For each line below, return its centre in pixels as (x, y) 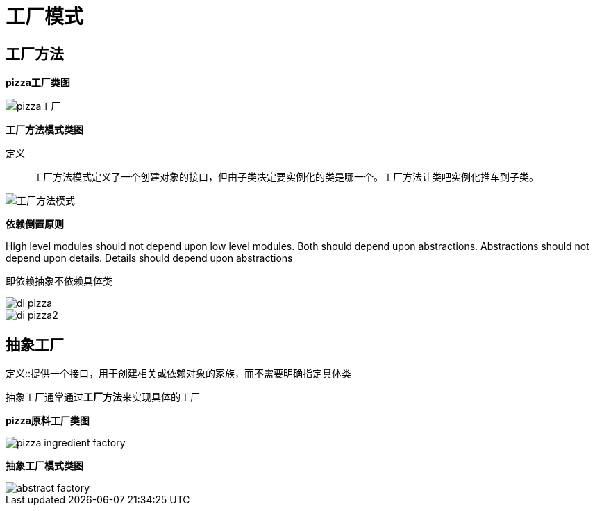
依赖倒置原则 (35, 224)
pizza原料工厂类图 (48, 421)
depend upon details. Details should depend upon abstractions (149, 258)
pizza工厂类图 (38, 83)
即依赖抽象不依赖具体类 (59, 281)
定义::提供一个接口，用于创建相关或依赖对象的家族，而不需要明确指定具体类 (179, 374)
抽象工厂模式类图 (44, 466)
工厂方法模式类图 (44, 130)
